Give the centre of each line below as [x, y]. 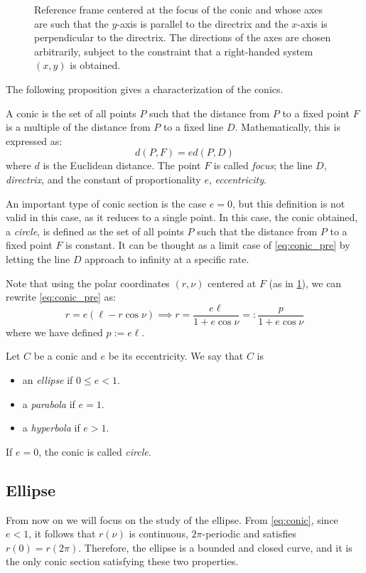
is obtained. [95, 65]
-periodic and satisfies [249, 534]
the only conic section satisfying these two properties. [122, 561]
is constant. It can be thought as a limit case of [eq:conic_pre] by [208, 245]
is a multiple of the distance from [78, 127]
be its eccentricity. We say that [176, 356]
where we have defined [54, 332]
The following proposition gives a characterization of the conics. [145, 89]
